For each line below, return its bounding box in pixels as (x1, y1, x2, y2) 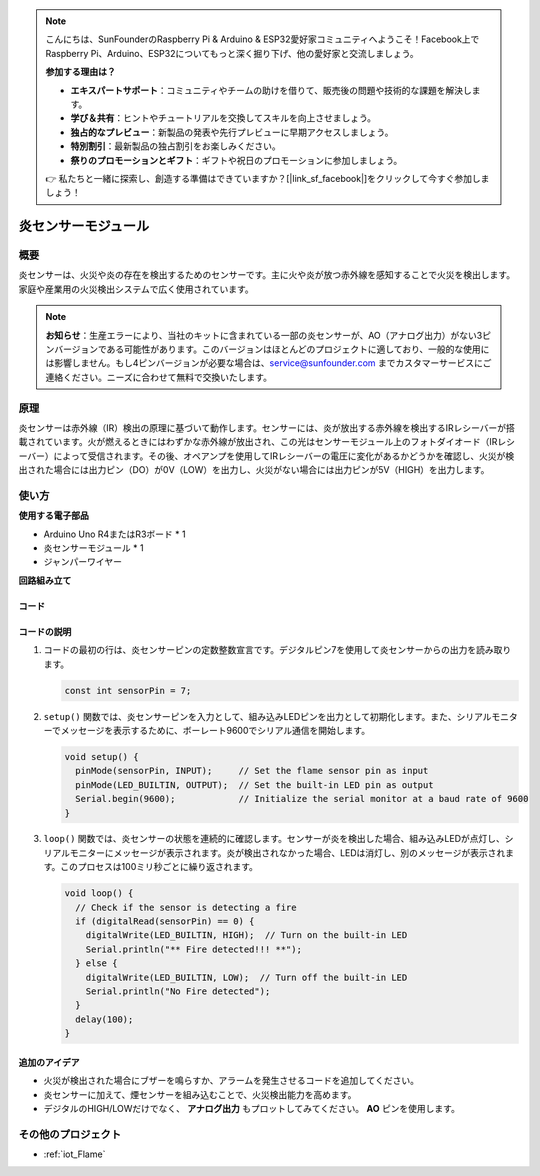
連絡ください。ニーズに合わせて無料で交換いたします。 (45, 371, 272, 383)
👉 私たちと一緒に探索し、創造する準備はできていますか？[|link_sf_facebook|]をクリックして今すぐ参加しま (45, 172, 490, 184)
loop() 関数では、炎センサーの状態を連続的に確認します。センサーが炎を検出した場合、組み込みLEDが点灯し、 (43, 833, 505, 845)
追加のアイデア (18, 1056, 80, 1068)
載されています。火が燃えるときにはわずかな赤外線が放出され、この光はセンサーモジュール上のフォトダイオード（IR (18, 436, 498, 448)
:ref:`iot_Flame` (43, 1148, 106, 1160)
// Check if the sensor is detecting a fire (75, 901, 297, 913)
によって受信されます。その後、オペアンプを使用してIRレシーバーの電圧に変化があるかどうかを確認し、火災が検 (53, 450, 515, 462)
